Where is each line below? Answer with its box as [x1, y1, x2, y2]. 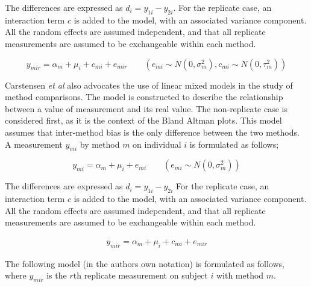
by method [80, 137, 120, 150]
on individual [133, 137, 181, 150]
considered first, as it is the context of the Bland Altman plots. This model [5, 114, 282, 127]
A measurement [5, 137, 63, 150]
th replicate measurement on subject [73, 269, 208, 282]
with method [216, 269, 264, 282]
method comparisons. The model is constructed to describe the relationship [5, 90, 283, 103]
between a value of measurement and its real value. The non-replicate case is [5, 102, 287, 115]
